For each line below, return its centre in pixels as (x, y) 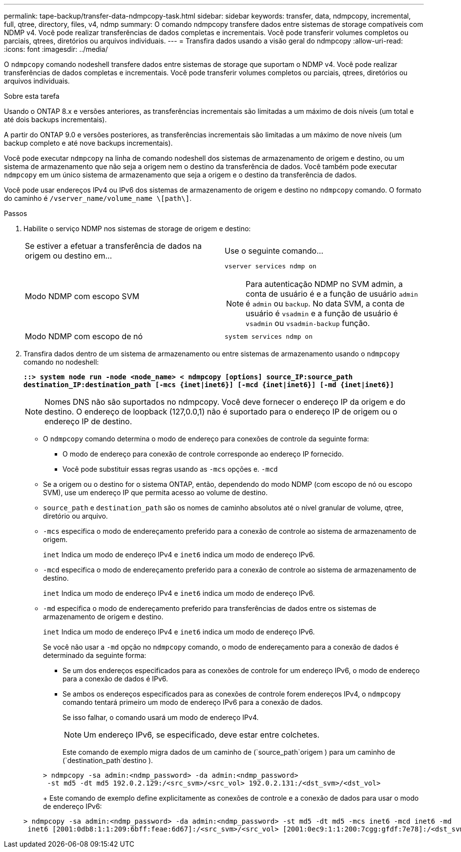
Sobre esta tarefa (32, 96)
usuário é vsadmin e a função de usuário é (322, 313)
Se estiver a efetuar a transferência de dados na (113, 246)
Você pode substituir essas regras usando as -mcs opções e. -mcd (170, 469)
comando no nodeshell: (61, 362)
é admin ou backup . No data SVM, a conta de (325, 304)
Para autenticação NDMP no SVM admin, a (324, 284)
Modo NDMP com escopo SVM (82, 296)
